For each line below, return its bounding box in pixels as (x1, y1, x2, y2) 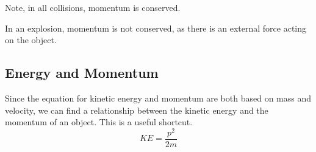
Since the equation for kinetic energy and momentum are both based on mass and (5, 91, 312, 104)
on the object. (5, 33, 57, 46)
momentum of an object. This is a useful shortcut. (5, 116, 193, 128)
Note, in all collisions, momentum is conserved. (5, 1, 181, 13)
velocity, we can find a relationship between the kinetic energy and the (5, 103, 268, 116)
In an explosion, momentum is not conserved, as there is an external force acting (5, 21, 307, 34)
